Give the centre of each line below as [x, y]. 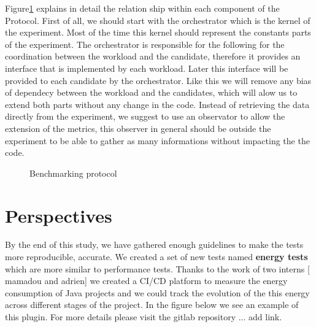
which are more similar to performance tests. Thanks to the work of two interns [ [157, 268]
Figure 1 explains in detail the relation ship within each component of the [142, 8]
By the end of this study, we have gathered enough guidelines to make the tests [154, 244]
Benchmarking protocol [73, 173]
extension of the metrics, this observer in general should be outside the [138, 128]
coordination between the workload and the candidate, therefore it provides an [153, 56]
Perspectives [59, 215]
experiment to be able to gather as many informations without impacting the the [157, 140]
